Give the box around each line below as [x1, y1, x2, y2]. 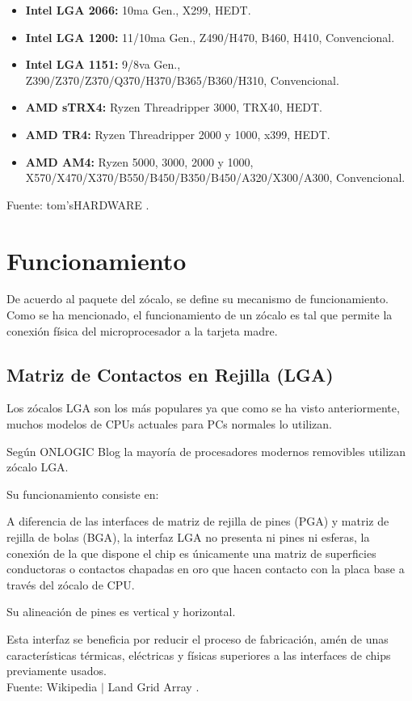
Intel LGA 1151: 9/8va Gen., [25, 56, 181, 73]
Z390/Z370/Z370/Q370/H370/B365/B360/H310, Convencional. [25, 71, 339, 88]
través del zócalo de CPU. [6, 576, 135, 593]
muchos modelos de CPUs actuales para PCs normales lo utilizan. [6, 416, 333, 433]
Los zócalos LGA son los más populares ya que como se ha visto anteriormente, [6, 399, 400, 416]
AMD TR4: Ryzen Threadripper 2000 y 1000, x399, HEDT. [25, 125, 330, 142]
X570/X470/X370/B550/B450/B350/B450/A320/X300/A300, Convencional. [25, 169, 406, 186]
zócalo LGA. [6, 458, 69, 475]
